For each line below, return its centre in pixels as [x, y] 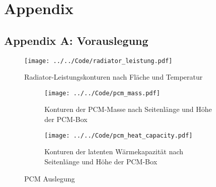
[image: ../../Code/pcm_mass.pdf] [102, 93]
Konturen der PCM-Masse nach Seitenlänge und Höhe [128, 109]
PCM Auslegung [50, 178]
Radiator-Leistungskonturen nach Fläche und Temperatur [114, 77]
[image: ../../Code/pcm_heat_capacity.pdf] [119, 135]
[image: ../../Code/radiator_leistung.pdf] [98, 61]
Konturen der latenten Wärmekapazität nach [114, 151]
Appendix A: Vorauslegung [76, 40]
